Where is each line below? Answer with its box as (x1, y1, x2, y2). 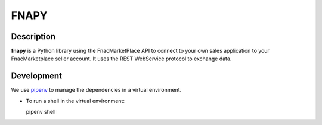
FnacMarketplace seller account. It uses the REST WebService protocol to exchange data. (11, 55, 232, 62)
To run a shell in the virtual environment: (26, 97, 125, 104)
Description (11, 31, 56, 41)
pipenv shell (26, 108, 56, 116)
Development (11, 71, 63, 81)
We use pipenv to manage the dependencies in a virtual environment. (11, 86, 182, 94)
